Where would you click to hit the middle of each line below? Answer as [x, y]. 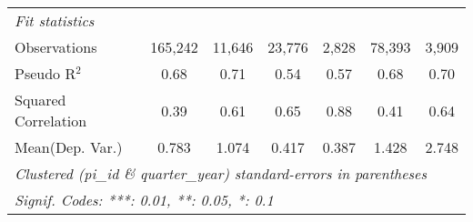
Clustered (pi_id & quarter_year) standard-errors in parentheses [221, 173]
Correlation [51, 121]
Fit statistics [55, 20]
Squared [40, 100]
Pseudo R [45, 73]
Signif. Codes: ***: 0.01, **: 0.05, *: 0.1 [144, 200]
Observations [56, 47]
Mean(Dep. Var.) [69, 147]
